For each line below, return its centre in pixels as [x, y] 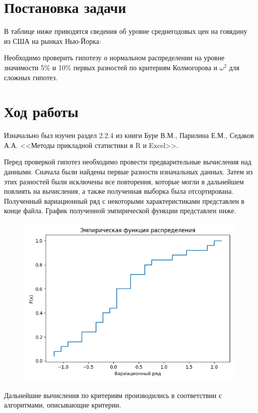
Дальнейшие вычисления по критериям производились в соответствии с [113, 395]
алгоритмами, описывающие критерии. [63, 405]
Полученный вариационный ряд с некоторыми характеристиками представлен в [124, 201]
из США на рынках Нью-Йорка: [53, 41]
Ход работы [41, 111]
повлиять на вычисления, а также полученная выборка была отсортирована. [119, 191]
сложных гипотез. [31, 77]
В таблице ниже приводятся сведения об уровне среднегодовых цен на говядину [126, 31]
